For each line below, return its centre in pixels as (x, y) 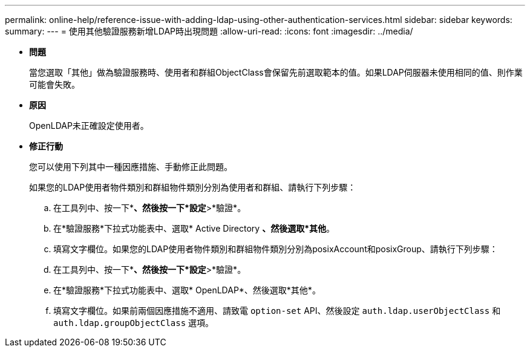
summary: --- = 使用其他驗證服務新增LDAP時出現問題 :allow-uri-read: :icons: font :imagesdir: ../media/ (209, 31)
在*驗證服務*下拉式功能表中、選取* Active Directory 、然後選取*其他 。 (194, 228)
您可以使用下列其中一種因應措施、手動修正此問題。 (131, 167)
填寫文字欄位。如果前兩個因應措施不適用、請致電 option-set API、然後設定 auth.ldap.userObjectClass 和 (277, 311)
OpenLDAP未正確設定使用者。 (89, 125)
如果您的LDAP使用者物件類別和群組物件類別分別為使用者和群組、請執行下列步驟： (193, 187)
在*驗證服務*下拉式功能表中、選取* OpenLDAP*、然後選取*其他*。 (187, 290)
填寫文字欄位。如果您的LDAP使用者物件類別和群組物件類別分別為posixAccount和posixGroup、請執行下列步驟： (276, 249)
